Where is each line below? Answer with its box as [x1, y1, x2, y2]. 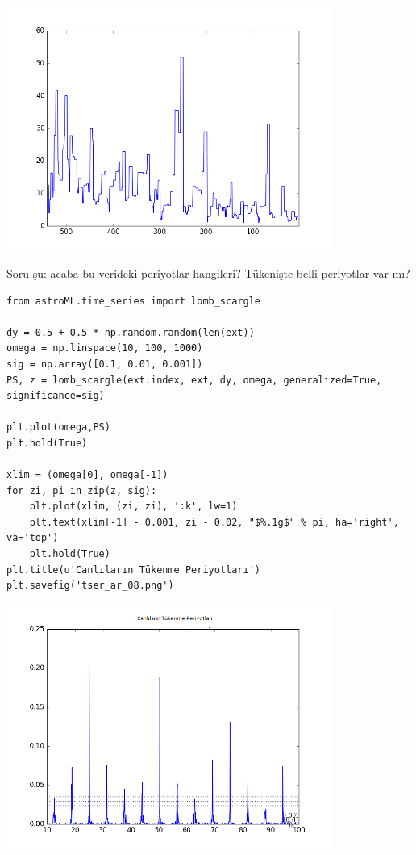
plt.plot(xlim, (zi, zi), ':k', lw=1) [29, 501, 238, 513]
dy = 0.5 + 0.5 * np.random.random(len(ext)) [6, 326, 255, 338]
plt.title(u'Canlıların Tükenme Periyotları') [6, 564, 260, 576]
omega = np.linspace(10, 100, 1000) [6, 342, 203, 354]
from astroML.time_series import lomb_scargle [6, 295, 260, 307]
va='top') [6, 532, 59, 544]
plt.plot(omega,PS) [6, 421, 110, 434]
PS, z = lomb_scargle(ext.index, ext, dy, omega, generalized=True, [6, 374, 382, 386]
